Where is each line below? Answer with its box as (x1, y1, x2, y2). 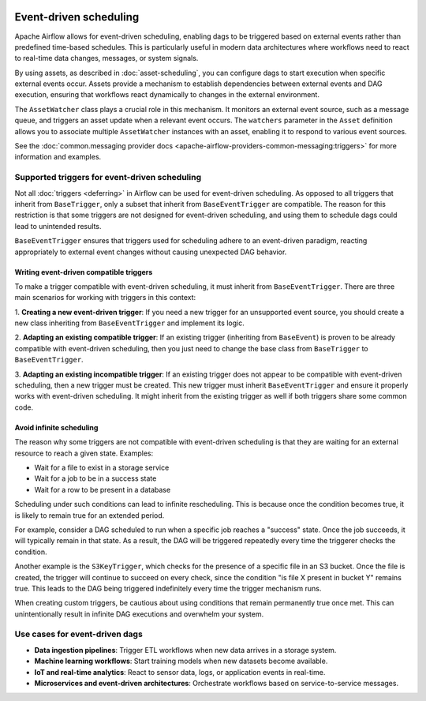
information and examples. (14, 152, 102, 162)
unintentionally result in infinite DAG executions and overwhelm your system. (14, 609, 264, 619)
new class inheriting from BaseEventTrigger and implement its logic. (14, 318, 245, 328)
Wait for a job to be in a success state (34, 474, 157, 483)
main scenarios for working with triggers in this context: (14, 293, 196, 302)
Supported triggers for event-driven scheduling (14, 172, 201, 183)
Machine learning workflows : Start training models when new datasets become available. (34, 656, 328, 666)
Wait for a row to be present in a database (34, 485, 171, 494)
